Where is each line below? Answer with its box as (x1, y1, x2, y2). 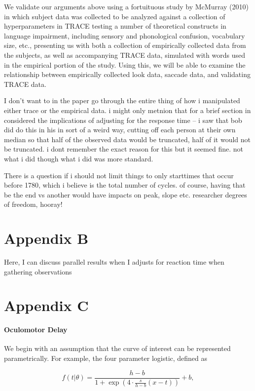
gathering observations (4, 266, 72, 276)
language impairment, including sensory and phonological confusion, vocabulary (4, 30, 245, 40)
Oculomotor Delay (4, 324, 68, 335)
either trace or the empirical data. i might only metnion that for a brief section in (4, 105, 251, 115)
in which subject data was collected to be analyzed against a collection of (4, 11, 225, 21)
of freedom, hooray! (4, 199, 63, 209)
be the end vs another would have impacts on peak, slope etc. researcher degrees (4, 189, 247, 199)
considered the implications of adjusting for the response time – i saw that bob (4, 115, 242, 125)
